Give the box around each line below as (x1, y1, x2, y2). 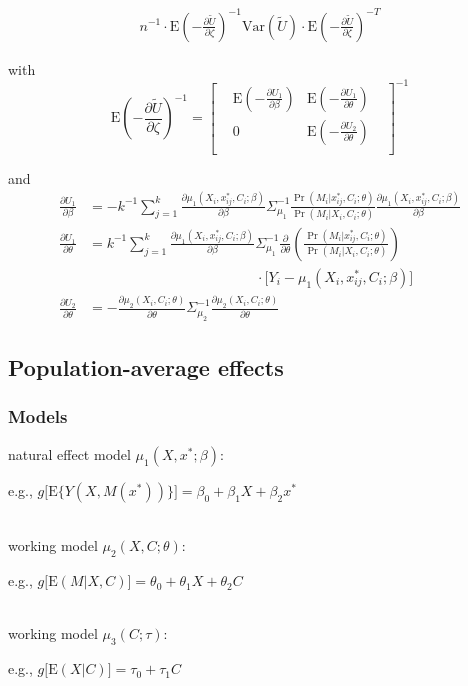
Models (8, 404, 68, 429)
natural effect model (8, 443, 131, 464)
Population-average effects (8, 352, 284, 383)
